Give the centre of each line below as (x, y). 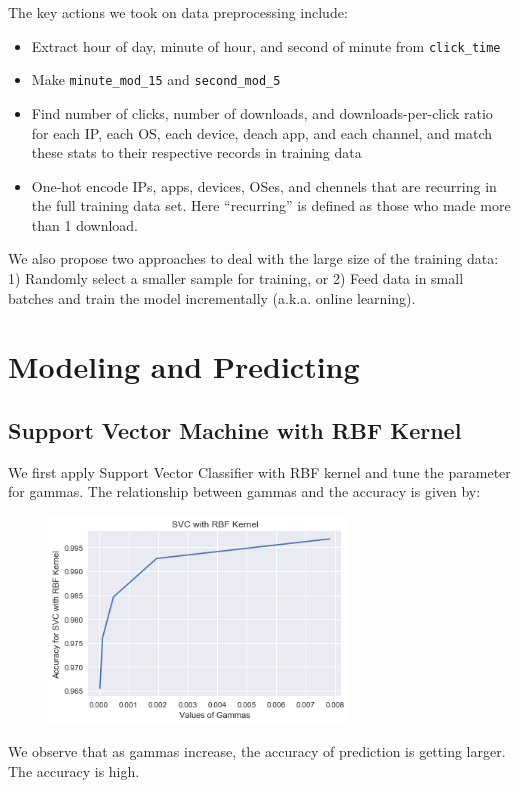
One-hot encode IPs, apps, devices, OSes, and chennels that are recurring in (264, 185)
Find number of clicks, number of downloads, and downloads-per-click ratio (262, 112)
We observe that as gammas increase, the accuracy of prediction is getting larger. (257, 751)
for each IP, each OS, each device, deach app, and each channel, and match (262, 132)
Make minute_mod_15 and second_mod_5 (156, 79)
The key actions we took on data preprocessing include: (178, 12)
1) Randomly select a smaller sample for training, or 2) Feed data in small (236, 278)
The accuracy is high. (74, 771)
